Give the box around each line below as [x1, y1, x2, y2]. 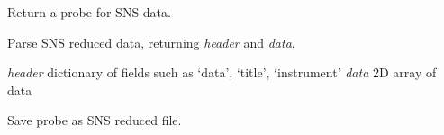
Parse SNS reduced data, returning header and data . [7, 32, 295, 51]
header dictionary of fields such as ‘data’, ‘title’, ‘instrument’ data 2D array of [7, 63, 437, 82]
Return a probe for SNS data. [7, 3, 171, 21]
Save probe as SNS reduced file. [7, 111, 182, 130]
